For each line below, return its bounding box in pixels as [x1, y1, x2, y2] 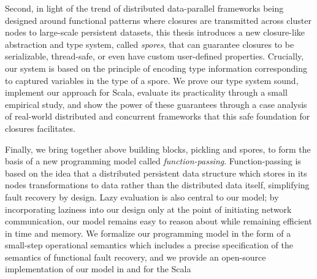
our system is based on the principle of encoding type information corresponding [5, 61, 307, 74]
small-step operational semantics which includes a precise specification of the [5, 239, 293, 251]
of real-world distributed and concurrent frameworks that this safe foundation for [5, 110, 310, 123]
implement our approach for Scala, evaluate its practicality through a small [5, 86, 288, 99]
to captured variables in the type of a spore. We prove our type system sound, [5, 74, 299, 86]
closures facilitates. [5, 121, 75, 134]
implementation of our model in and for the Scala [5, 262, 191, 275]
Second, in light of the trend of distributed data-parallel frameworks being [5, 2, 284, 14]
